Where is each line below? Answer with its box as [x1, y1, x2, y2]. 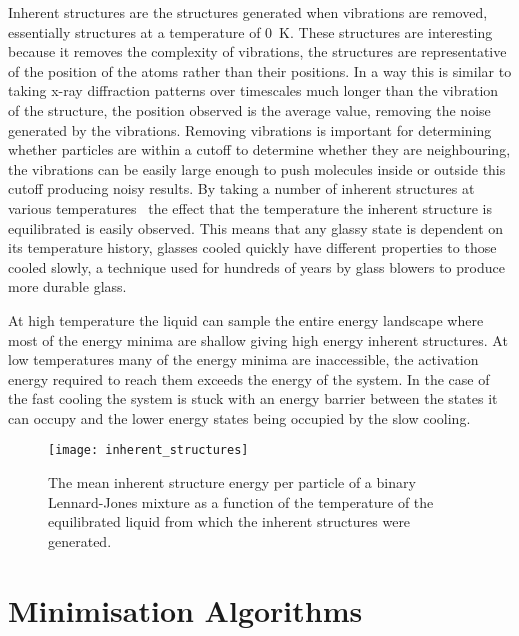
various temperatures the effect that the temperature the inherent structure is [8, 197, 492, 218]
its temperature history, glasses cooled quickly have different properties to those [8, 237, 497, 258]
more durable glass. [8, 276, 127, 297]
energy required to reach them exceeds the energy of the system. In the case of [8, 368, 490, 389]
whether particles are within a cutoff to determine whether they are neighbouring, [8, 139, 511, 160]
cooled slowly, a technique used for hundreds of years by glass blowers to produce [8, 256, 505, 277]
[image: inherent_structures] [48, 443, 249, 458]
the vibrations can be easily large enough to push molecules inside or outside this [8, 158, 506, 179]
